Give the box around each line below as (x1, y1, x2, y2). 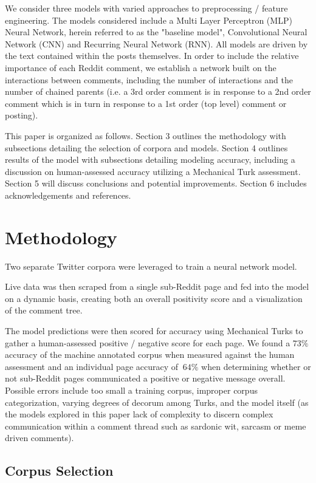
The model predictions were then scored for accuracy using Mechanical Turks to (5, 324, 303, 337)
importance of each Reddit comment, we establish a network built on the (5, 61, 276, 74)
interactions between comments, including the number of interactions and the (5, 73, 294, 86)
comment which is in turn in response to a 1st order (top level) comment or (5, 97, 287, 109)
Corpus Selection (5, 461, 114, 480)
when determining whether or (201, 360, 311, 372)
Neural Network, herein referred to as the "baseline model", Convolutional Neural (5, 26, 307, 38)
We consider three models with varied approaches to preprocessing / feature (5, 2, 288, 14)
